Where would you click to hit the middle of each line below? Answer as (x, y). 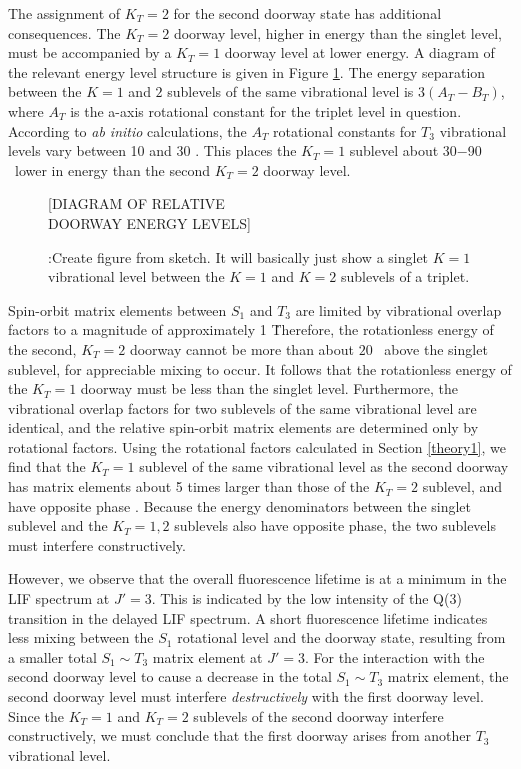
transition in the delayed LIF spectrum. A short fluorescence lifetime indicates (248, 617)
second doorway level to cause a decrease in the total (170, 676)
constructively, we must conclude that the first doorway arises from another (239, 735)
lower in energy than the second (112, 169)
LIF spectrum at (59, 598)
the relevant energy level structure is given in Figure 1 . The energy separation (247, 71)
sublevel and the (58, 525)
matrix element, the (448, 676)
